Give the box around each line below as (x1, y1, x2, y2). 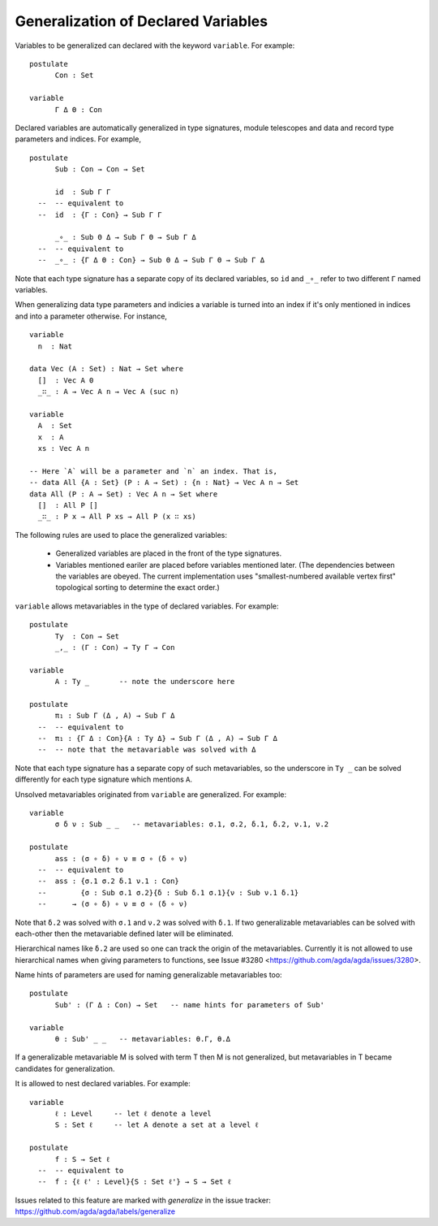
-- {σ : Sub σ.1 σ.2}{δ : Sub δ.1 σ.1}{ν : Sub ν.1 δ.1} (37, 888, 299, 897)
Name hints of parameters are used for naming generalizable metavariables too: (15, 970, 283, 980)
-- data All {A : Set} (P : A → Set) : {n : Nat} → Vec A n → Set (29, 478, 299, 487)
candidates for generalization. (15, 1064, 115, 1073)
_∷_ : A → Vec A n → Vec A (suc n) (37, 387, 180, 396)
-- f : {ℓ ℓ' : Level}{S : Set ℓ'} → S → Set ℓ (37, 1177, 231, 1186)
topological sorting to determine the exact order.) (55, 583, 221, 592)
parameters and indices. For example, (15, 134, 142, 144)
